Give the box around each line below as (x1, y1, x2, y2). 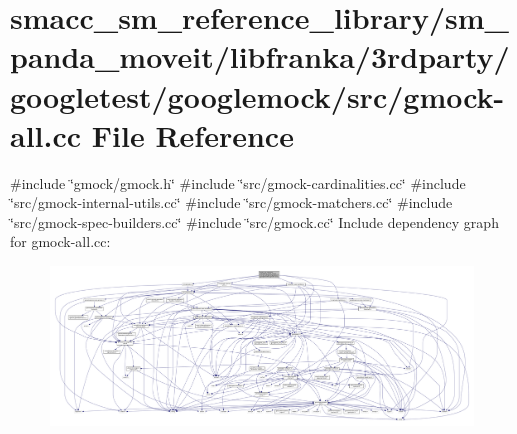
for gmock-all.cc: (10, 231, 111, 252)
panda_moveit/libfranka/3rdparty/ (10, 36, 510, 77)
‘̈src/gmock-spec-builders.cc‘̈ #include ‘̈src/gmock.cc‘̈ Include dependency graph (10, 211, 499, 232)
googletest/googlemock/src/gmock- (10, 75, 505, 116)
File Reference (91, 114, 294, 155)
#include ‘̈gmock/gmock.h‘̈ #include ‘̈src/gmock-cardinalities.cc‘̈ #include (10, 172, 466, 193)
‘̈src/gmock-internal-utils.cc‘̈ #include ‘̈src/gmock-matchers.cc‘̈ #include (10, 192, 453, 213)
